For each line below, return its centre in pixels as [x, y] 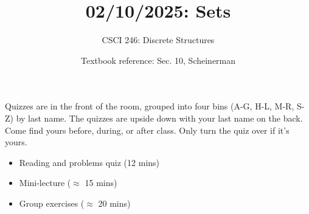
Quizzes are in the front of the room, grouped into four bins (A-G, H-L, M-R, [150, 106]
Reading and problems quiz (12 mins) [89, 162]
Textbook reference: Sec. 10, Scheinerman [158, 60]
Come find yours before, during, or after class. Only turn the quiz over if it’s [147, 130]
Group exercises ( [52, 203]
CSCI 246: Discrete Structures [158, 40]
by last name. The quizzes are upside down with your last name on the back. [159, 118]
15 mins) [101, 183]
